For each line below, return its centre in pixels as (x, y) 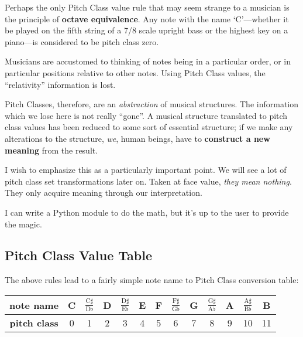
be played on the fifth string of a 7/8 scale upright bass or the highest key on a (147, 30)
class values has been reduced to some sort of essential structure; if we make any (149, 127)
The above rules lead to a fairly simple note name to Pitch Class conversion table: (152, 280)
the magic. (23, 224)
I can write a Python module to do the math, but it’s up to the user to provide (147, 212)
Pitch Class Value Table (79, 255)
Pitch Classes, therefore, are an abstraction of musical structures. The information (151, 104)
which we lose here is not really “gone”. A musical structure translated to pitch (146, 115)
